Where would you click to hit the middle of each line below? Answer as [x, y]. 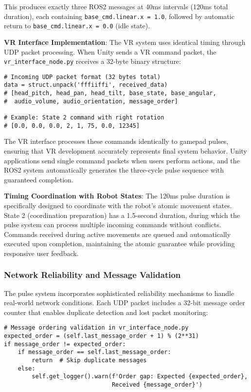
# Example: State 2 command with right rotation [84, 118]
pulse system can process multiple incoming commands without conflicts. [113, 225]
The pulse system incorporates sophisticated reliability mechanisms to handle [119, 293]
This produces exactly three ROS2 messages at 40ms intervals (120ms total [116, 6]
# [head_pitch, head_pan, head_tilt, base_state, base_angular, [110, 93]
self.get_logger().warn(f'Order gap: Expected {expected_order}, [140, 377]
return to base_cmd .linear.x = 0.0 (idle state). [77, 26]
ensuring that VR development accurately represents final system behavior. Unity [125, 150]
